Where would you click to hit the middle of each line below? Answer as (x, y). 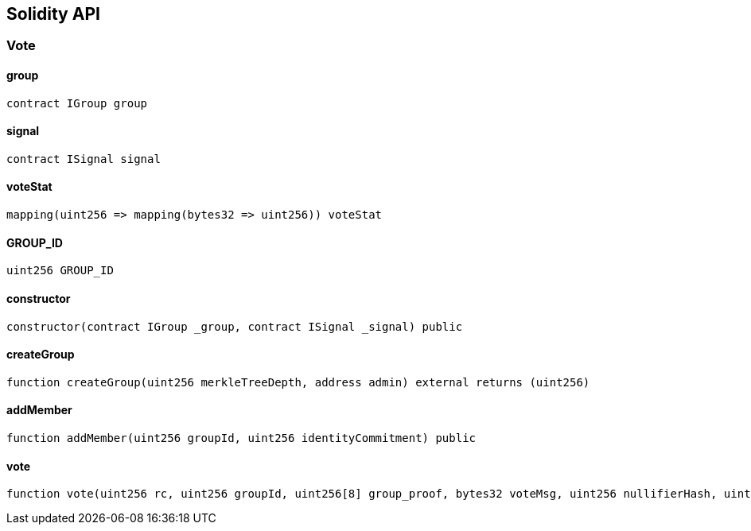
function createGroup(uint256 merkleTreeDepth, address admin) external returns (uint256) (298, 382)
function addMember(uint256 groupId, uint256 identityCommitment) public (241, 438)
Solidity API (53, 14)
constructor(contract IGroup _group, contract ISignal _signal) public (235, 326)
